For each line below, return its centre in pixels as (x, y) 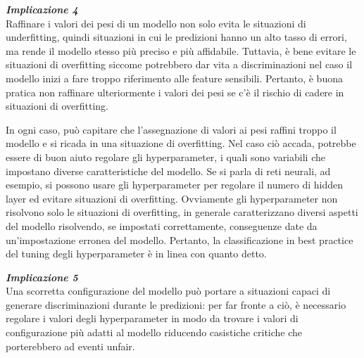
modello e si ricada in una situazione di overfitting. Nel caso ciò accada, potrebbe (181, 143)
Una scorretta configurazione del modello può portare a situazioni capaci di (168, 291)
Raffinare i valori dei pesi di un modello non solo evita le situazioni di (156, 23)
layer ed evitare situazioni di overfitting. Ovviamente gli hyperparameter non (172, 198)
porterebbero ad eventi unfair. (70, 346)
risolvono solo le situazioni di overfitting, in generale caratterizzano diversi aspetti (182, 212)
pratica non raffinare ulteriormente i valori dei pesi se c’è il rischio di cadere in (175, 92)
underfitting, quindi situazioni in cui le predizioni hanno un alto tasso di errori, (176, 37)
